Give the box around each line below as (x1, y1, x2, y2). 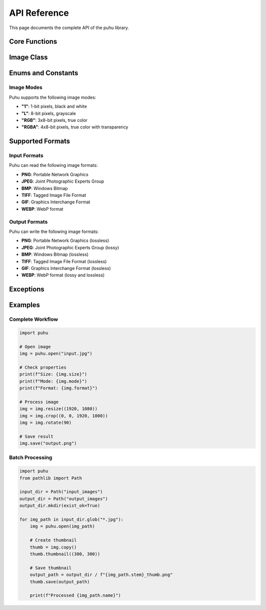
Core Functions (9, 38, 58, 46)
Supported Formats (9, 137, 70, 146)
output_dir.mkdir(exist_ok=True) (19, 503, 100, 508)
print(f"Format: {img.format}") (19, 385, 98, 391)
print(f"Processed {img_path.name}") (30, 593, 121, 598)
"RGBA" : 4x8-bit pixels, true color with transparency (21, 124, 129, 130)
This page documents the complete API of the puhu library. (9, 25, 129, 31)
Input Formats (9, 152, 44, 159)
